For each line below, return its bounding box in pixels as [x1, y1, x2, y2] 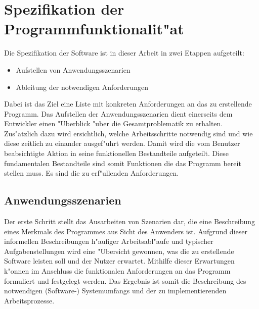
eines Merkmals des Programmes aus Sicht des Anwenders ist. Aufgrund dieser [4, 226, 247, 236]
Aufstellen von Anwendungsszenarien [16, 64, 131, 75]
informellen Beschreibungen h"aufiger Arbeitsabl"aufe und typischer [4, 236, 213, 246]
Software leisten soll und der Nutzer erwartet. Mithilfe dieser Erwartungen [4, 255, 235, 266]
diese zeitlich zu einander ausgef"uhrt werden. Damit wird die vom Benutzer [4, 138, 240, 148]
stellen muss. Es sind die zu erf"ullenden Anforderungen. [4, 168, 179, 178]
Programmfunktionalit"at [4, 18, 184, 39]
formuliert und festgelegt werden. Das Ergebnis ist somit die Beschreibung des [4, 275, 246, 286]
